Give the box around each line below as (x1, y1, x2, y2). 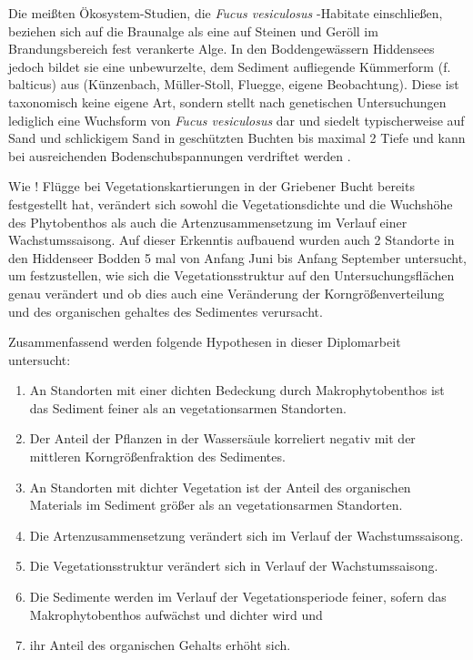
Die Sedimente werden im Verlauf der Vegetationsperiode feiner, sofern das (29, 587, 447, 606)
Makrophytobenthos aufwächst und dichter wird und (29, 604, 323, 624)
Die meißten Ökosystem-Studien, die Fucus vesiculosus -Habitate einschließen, (8, 4, 443, 22)
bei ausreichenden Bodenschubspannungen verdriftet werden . (8, 146, 351, 165)
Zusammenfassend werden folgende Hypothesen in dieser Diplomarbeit (8, 332, 401, 351)
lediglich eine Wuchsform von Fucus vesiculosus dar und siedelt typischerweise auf (8, 110, 465, 129)
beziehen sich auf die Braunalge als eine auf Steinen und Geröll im (8, 21, 378, 40)
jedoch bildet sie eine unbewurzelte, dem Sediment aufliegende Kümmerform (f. (8, 56, 451, 76)
